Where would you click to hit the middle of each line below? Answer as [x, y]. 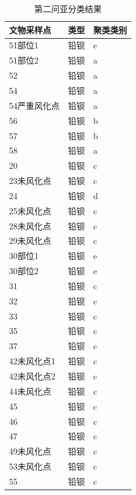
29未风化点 [30, 241]
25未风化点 [30, 210]
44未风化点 [30, 391]
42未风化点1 [32, 361]
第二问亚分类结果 [68, 8]
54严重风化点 [34, 105]
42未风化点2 [32, 376]
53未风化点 [30, 466]
